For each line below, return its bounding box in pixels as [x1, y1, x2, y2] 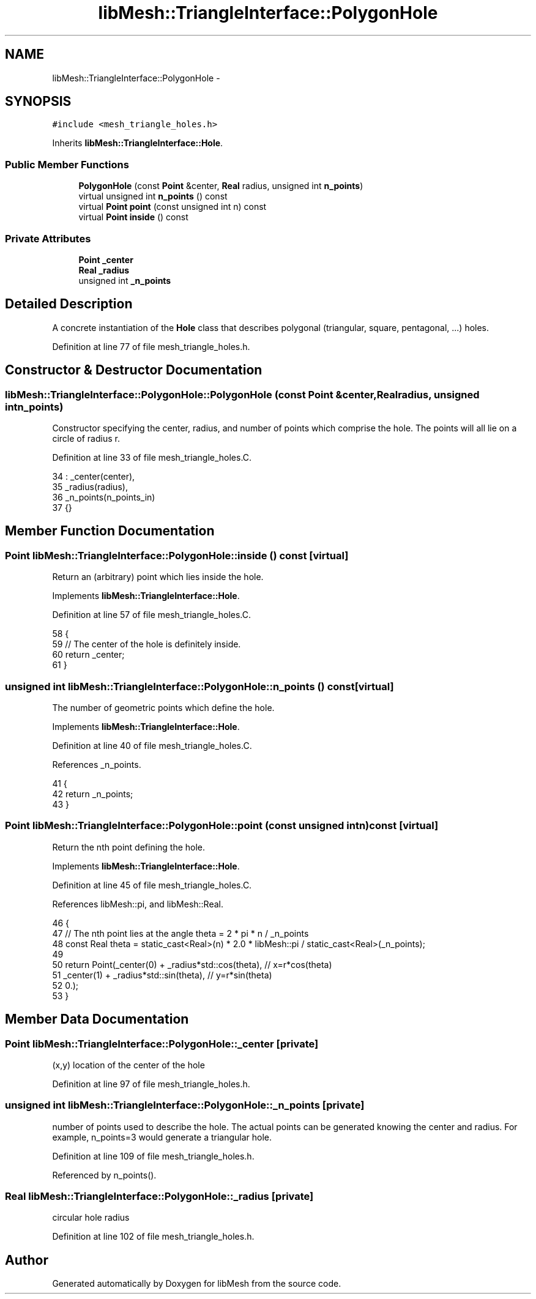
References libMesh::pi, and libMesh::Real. [52, 898, 224, 909]
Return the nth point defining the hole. [52, 841, 206, 852]
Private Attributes [5, 232, 91, 245]
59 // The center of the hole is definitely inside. [52, 639, 241, 650]
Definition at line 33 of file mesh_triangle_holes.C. [52, 452, 252, 463]
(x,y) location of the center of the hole [52, 1059, 205, 1070]
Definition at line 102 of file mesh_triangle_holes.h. [52, 1231, 255, 1242]
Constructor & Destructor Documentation [5, 362, 262, 378]
